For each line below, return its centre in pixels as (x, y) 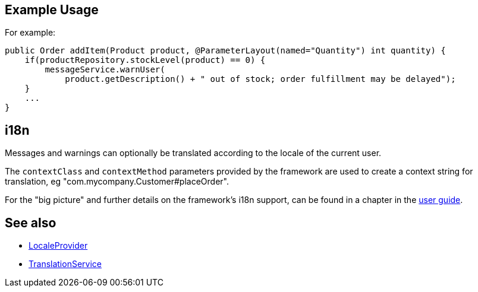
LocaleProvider (58, 246)
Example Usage (52, 10)
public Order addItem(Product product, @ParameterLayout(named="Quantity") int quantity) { (225, 51)
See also (31, 223)
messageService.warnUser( (105, 70)
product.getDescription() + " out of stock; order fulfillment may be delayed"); (260, 79)
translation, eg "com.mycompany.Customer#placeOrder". (117, 182)
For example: (30, 33)
